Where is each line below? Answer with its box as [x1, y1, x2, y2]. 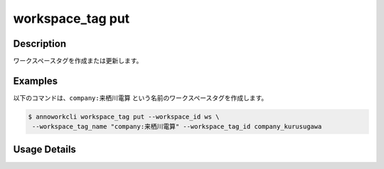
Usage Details [13, 143, 76, 156]
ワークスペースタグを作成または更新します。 [13, 57, 143, 65]
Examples [13, 75, 58, 87]
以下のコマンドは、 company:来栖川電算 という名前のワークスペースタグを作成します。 [13, 93, 268, 102]
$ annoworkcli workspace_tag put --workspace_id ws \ [28, 112, 220, 121]
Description [13, 38, 67, 50]
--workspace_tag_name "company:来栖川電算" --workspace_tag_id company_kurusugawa [32, 123, 322, 131]
